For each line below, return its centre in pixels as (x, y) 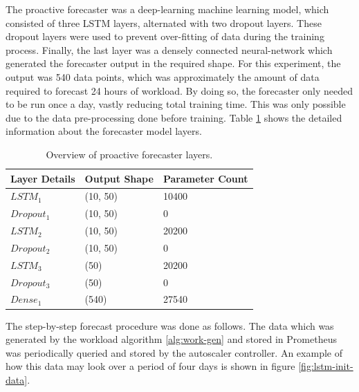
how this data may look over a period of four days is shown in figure (150, 366)
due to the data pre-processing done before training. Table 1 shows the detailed (174, 117)
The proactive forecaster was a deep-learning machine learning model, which (167, 9)
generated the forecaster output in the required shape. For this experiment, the (173, 63)
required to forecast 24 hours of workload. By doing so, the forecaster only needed (179, 90)
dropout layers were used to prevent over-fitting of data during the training (165, 36)
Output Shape (119, 178)
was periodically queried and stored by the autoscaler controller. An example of (174, 352)
